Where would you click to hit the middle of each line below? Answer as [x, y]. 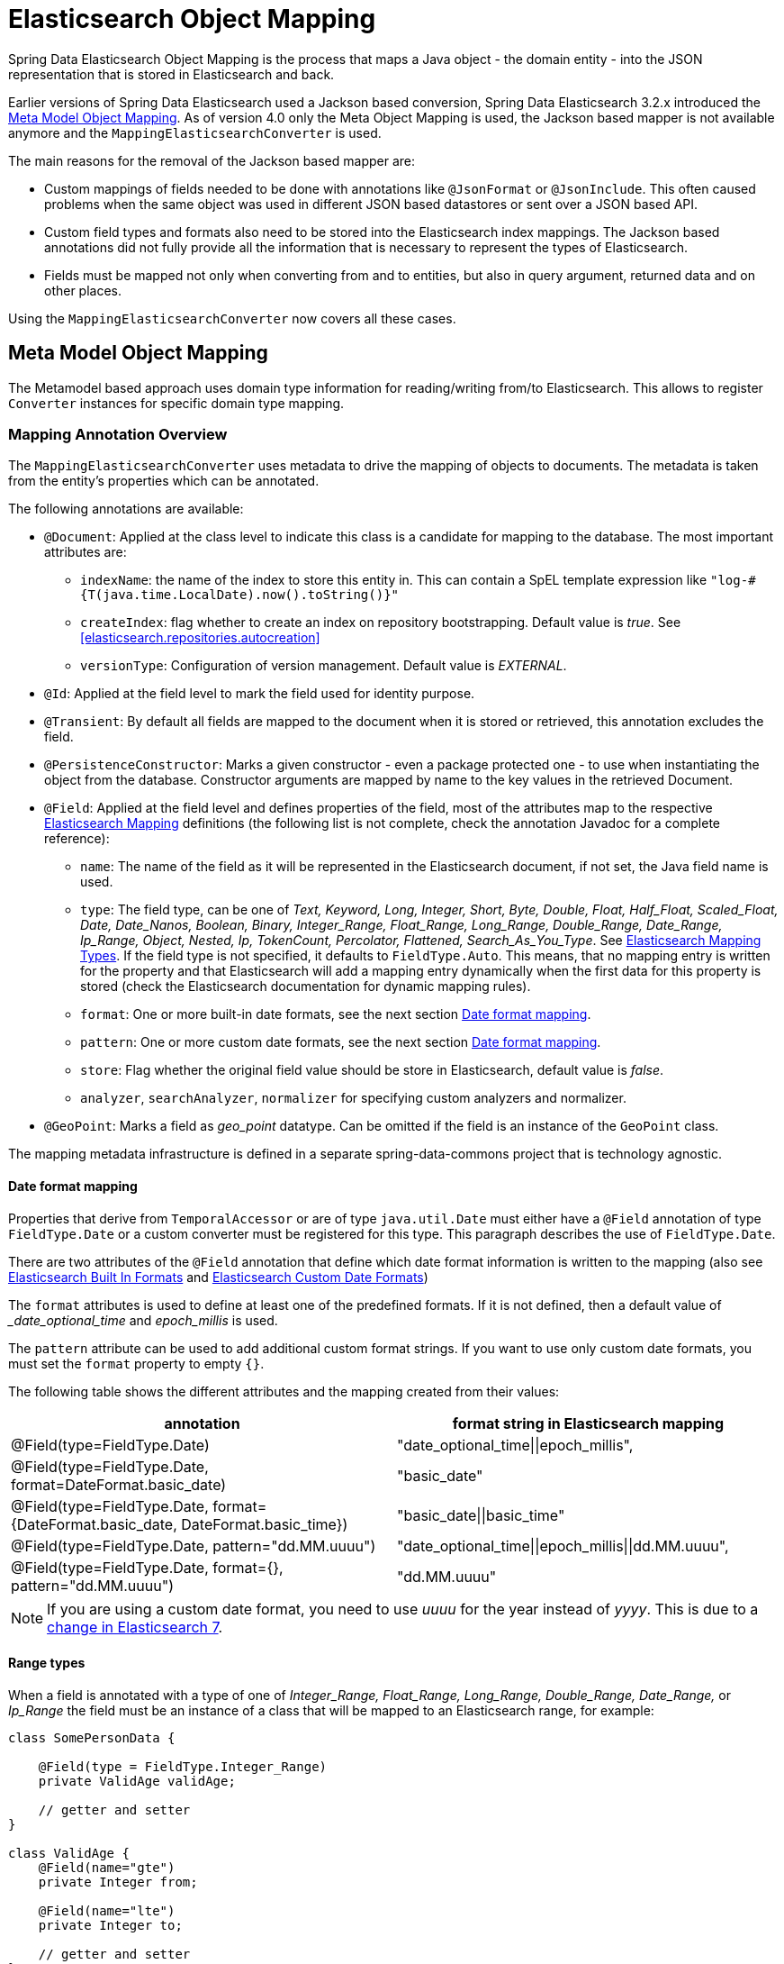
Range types [47, 1663]
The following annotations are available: [126, 509]
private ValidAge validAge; [137, 1781]
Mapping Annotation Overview [118, 434]
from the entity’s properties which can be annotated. [164, 481]
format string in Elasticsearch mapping [588, 1423]
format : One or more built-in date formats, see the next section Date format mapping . [336, 1014]
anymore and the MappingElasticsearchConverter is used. [195, 132]
